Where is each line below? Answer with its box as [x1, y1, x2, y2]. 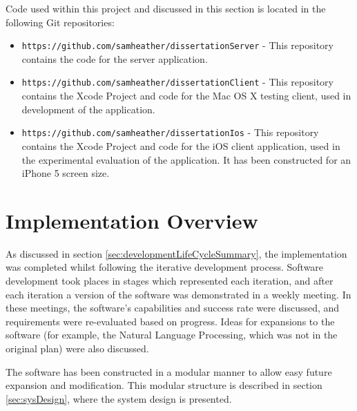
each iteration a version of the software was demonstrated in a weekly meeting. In [6, 287, 351, 301]
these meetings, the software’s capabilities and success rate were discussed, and [6, 300, 340, 315]
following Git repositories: [6, 15, 115, 29]
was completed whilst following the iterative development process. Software [6, 260, 324, 274]
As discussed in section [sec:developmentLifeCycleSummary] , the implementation [6, 246, 347, 260]
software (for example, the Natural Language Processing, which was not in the [6, 327, 338, 342]
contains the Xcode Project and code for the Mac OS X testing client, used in [21, 88, 351, 103]
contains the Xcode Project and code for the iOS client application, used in [21, 138, 340, 153]
